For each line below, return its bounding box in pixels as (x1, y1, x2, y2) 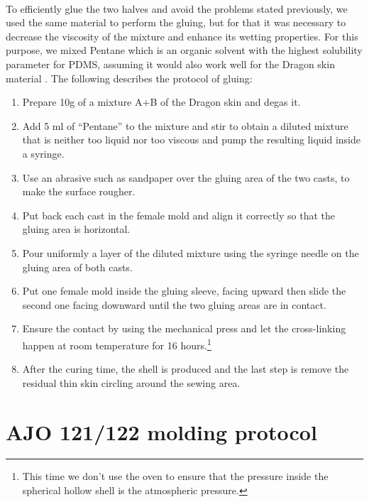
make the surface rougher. (22, 184, 136, 199)
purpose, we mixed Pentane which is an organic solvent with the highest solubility (6, 43, 363, 58)
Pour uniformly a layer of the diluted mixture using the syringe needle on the (22, 245, 359, 260)
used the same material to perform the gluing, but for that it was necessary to (6, 15, 346, 30)
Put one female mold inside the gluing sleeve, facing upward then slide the (22, 283, 346, 298)
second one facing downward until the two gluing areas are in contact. (22, 297, 326, 312)
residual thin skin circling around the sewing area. (22, 375, 241, 390)
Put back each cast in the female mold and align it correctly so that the (22, 207, 336, 222)
